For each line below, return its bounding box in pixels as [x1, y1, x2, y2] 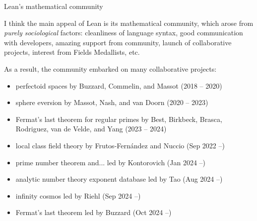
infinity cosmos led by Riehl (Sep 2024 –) [15, 190, 141, 201]
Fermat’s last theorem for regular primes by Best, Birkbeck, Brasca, [15, 113, 222, 124]
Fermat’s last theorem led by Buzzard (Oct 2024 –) [15, 207, 172, 218]
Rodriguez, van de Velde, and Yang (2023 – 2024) [15, 123, 167, 134]
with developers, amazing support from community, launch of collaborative [4, 37, 232, 47]
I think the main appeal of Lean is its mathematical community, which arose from [4, 17, 254, 28]
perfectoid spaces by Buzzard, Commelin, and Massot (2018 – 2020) [15, 80, 222, 91]
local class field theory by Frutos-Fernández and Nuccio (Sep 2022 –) [15, 140, 225, 150]
